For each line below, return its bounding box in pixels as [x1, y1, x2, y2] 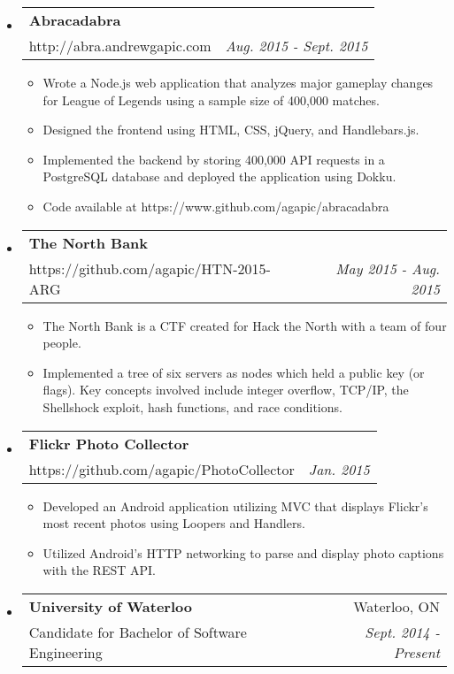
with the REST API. [42, 561, 156, 579]
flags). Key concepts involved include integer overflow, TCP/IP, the [42, 380, 409, 399]
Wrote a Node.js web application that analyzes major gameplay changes [42, 73, 434, 91]
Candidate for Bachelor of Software [28, 621, 247, 642]
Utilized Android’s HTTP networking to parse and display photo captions [42, 543, 444, 562]
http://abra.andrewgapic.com [28, 35, 212, 56]
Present [393, 641, 440, 663]
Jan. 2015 [308, 458, 370, 479]
